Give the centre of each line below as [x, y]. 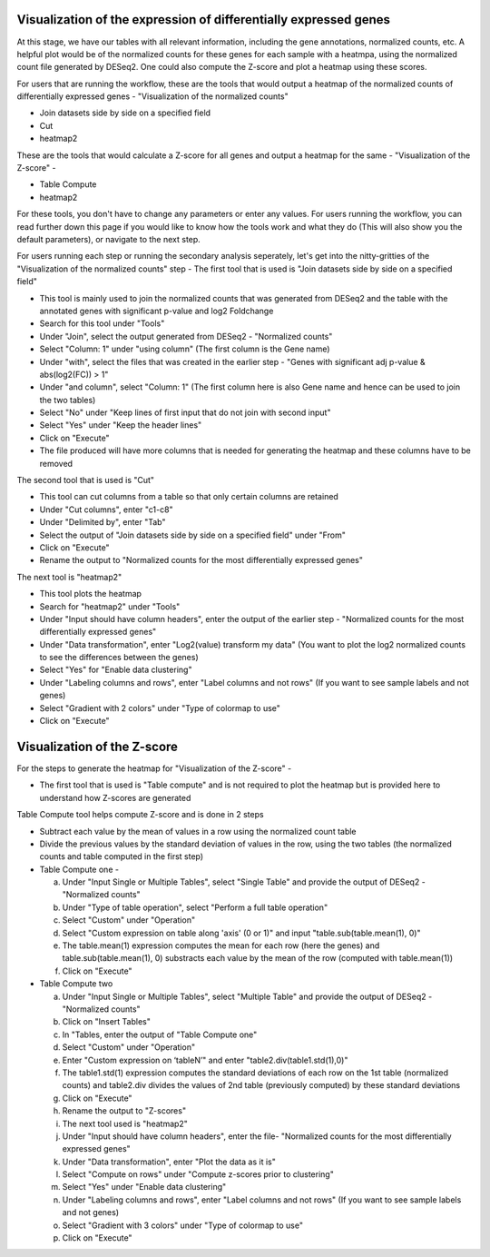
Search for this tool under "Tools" [102, 323]
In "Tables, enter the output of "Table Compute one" [160, 1034]
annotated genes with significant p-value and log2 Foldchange [157, 311]
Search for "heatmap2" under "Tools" [110, 606]
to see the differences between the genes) [119, 658]
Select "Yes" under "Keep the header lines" [121, 425]
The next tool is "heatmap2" [69, 577]
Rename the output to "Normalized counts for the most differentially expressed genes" [201, 560]
